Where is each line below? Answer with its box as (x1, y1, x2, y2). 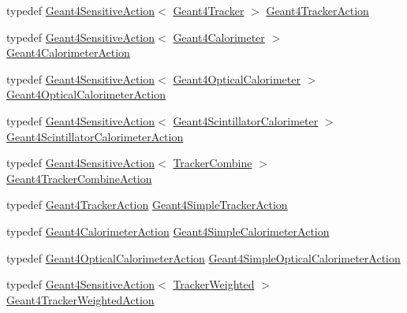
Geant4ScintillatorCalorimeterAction (6, 128, 184, 144)
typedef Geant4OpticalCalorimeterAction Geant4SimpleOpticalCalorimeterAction (6, 249, 401, 266)
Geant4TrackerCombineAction (6, 170, 152, 186)
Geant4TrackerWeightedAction (6, 291, 155, 307)
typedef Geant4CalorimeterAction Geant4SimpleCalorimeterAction (6, 222, 330, 239)
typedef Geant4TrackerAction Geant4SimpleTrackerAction (6, 196, 288, 213)
